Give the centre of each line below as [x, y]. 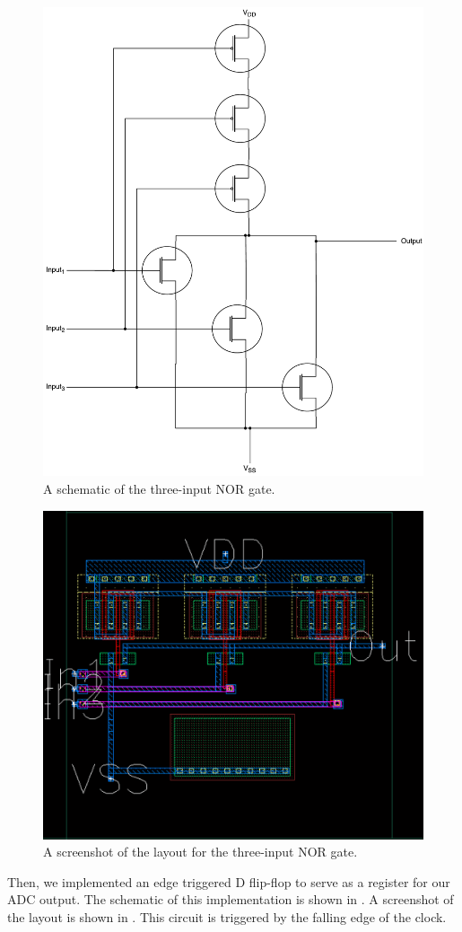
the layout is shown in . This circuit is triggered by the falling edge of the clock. [227, 917]
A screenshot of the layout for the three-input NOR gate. [200, 852]
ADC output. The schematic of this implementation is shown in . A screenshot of [231, 899]
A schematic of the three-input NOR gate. [159, 489]
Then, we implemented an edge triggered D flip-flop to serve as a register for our [229, 881]
